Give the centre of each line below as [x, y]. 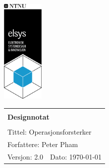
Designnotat [28, 116]
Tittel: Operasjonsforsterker [50, 131]
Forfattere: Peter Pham [43, 144]
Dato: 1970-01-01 [76, 156]
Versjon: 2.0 [26, 156]
